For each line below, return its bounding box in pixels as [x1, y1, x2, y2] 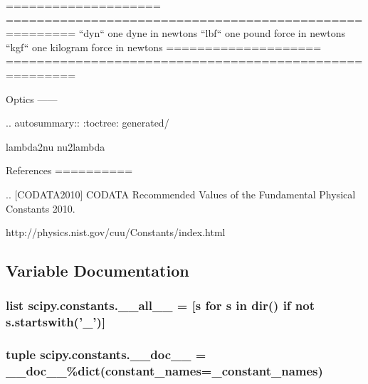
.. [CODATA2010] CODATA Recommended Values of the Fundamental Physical [6, 186, 356, 201]
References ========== [6, 163, 133, 178]
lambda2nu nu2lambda [6, 139, 105, 154]
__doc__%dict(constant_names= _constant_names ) [6, 362, 323, 380]
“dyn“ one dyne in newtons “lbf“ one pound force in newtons [78, 26, 346, 41]
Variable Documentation [6, 260, 189, 282]
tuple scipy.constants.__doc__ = [6, 346, 206, 363]
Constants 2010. [6, 201, 75, 215]
